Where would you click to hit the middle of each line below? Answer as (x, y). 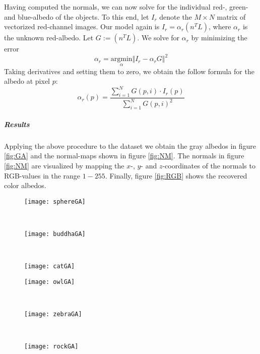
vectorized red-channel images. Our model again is (82, 26)
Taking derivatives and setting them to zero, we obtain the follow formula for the (129, 71)
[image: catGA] (50, 267)
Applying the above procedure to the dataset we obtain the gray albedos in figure (130, 145)
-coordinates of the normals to (209, 165)
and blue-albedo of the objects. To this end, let (77, 16)
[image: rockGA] (51, 347)
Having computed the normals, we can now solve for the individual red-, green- (126, 7)
